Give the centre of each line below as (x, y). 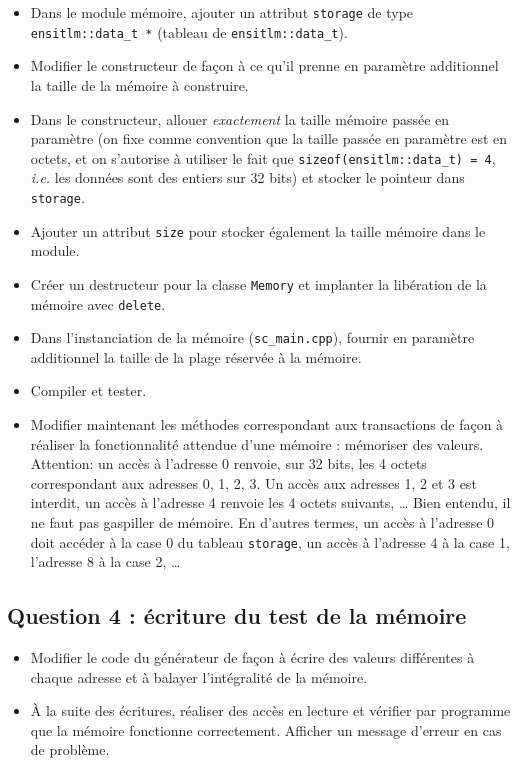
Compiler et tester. (88, 390)
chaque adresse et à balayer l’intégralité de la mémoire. (199, 676)
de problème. (70, 749)
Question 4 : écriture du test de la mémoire (237, 615)
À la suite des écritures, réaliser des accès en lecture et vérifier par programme (270, 710)
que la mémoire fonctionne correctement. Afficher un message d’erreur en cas (266, 729)
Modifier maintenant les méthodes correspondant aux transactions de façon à (267, 424)
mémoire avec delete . (98, 303)
